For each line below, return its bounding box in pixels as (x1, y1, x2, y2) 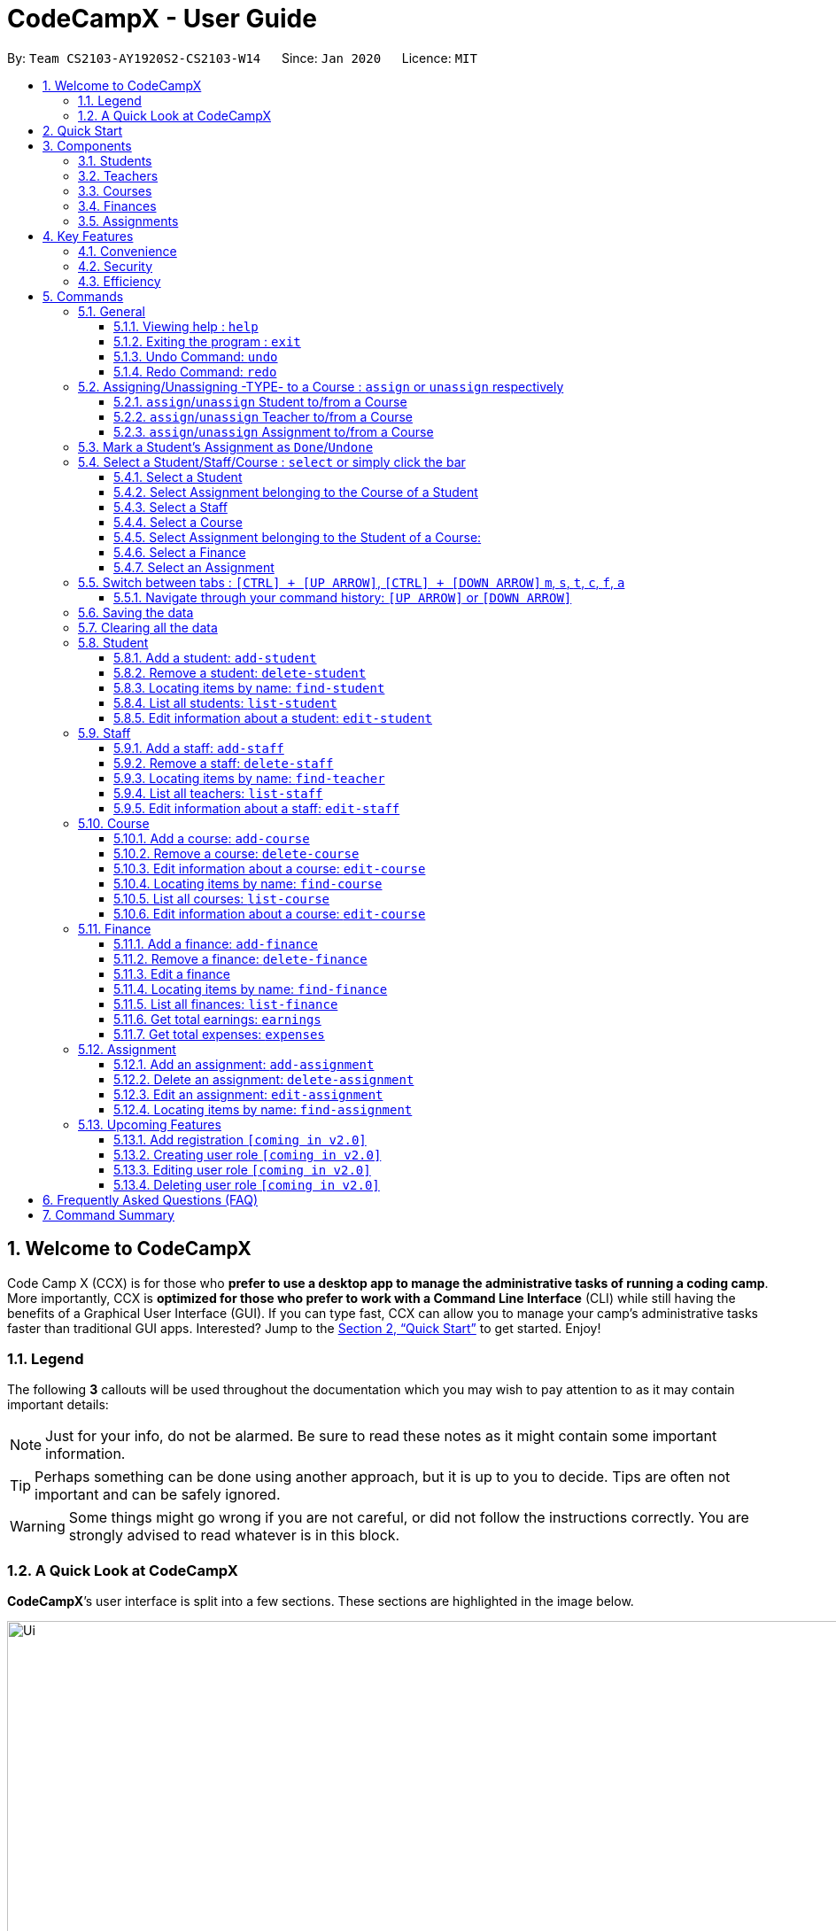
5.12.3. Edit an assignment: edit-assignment (113, 1086, 383, 1102)
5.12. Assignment (78, 1041, 176, 1057)
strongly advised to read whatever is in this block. (68, 1526, 400, 1545)
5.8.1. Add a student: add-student (113, 649, 317, 665)
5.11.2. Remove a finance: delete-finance (113, 950, 368, 966)
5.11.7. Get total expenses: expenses (113, 1026, 325, 1042)
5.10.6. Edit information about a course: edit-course (113, 905, 426, 921)
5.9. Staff (78, 725, 131, 741)
